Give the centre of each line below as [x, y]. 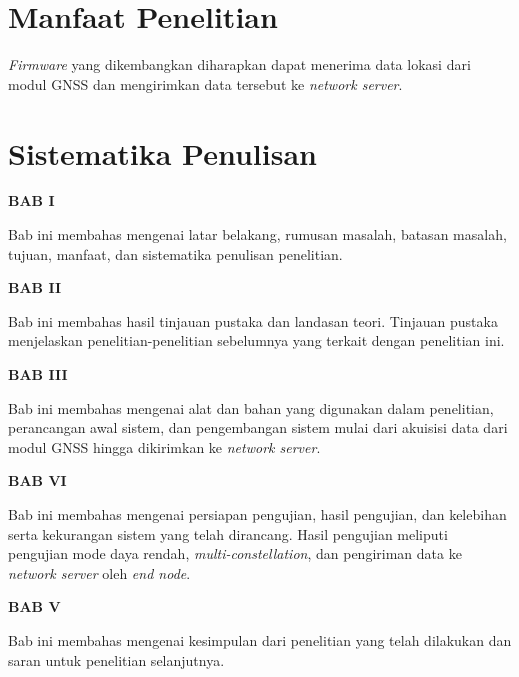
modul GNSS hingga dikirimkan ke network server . [164, 446]
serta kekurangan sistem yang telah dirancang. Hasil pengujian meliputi [228, 533]
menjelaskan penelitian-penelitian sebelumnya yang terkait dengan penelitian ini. [256, 340]
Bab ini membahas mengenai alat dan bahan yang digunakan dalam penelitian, [251, 407]
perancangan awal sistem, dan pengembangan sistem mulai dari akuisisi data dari [258, 427]
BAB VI [37, 480]
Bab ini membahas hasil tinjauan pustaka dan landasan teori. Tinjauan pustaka [253, 320]
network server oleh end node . [99, 572]
